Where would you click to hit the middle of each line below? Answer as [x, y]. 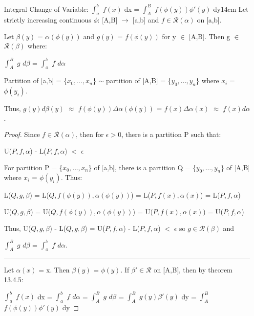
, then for [90, 134]
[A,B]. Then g [210, 36]
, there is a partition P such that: [171, 134]
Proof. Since [22, 134]
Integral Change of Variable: [46, 9]
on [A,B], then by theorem [193, 270]
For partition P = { [33, 167]
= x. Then [54, 270]
